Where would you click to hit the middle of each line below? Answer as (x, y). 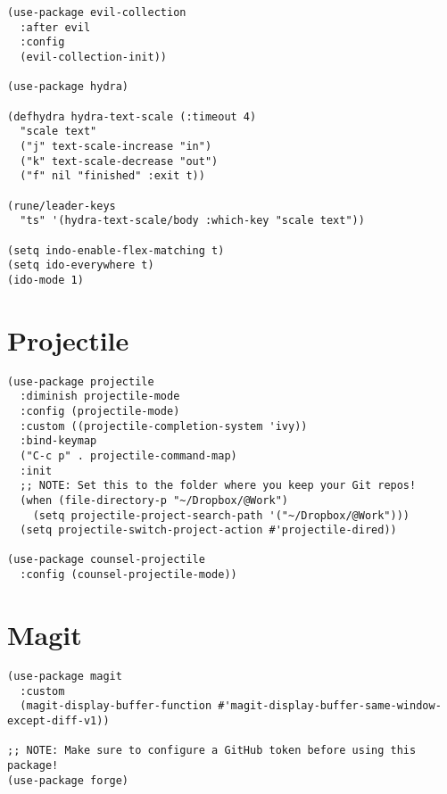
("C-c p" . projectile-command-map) (128, 455)
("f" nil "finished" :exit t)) (112, 176)
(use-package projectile (81, 381)
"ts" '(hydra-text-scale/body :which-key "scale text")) (192, 221)
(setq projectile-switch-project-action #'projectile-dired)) (208, 530)
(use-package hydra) (68, 87)
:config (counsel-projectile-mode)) (128, 575)
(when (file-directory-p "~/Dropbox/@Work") (154, 500)
